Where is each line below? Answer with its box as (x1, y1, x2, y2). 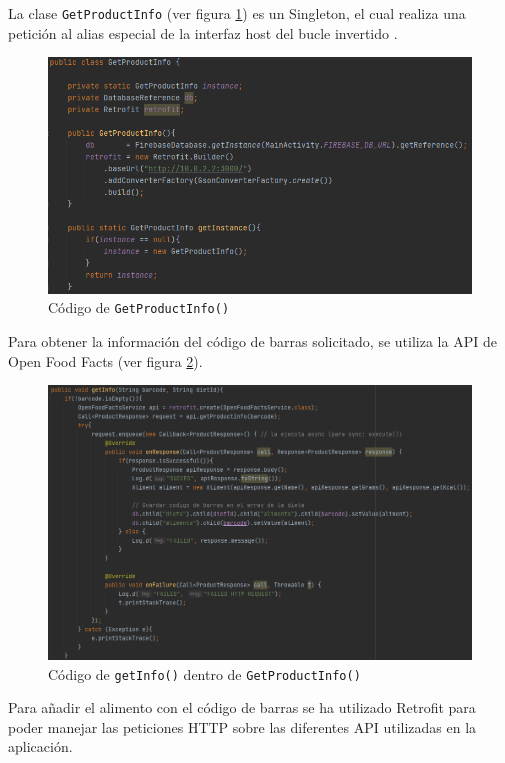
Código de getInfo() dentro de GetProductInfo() (48, 663, 361, 684)
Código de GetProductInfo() (48, 297, 230, 318)
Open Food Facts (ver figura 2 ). (8, 350, 203, 371)
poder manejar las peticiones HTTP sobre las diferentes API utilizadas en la (8, 716, 477, 737)
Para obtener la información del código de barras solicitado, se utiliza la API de (8, 330, 497, 351)
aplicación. (8, 736, 73, 757)
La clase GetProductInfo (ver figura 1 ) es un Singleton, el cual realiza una (8, 3, 466, 23)
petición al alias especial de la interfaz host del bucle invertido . (8, 22, 398, 43)
